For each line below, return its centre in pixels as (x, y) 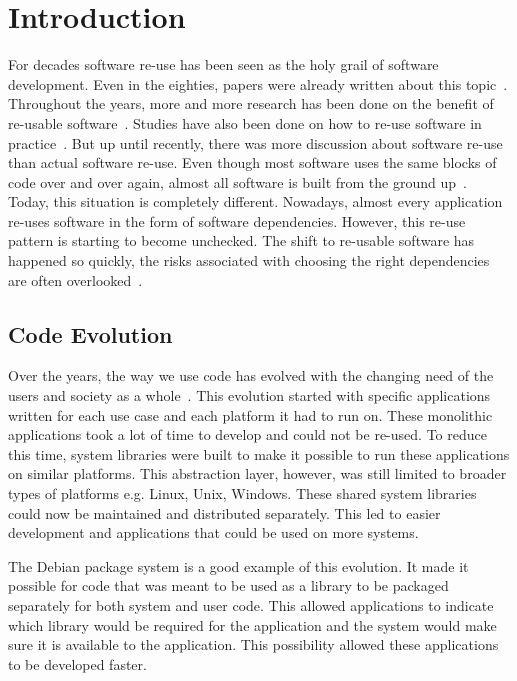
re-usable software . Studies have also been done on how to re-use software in (245, 122)
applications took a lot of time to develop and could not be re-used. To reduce (247, 434)
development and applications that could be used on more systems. (213, 532)
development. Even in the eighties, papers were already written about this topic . (258, 83)
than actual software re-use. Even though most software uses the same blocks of (252, 162)
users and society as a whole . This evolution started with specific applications (249, 395)
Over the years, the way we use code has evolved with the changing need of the (251, 375)
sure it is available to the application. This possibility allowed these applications (253, 644)
